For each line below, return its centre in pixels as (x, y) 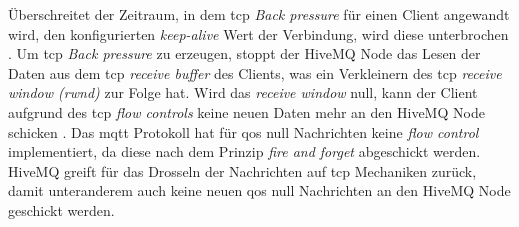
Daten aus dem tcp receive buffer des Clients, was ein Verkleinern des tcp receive (255, 72)
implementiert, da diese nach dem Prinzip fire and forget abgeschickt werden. (244, 151)
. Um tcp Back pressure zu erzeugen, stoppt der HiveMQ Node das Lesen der (244, 53)
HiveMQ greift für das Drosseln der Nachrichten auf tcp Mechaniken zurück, (242, 170)
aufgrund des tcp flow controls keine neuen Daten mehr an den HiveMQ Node (246, 111)
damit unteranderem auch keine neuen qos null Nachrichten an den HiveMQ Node (259, 190)
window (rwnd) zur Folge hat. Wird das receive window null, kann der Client (243, 92)
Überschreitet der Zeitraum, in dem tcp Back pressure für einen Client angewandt (259, 14)
